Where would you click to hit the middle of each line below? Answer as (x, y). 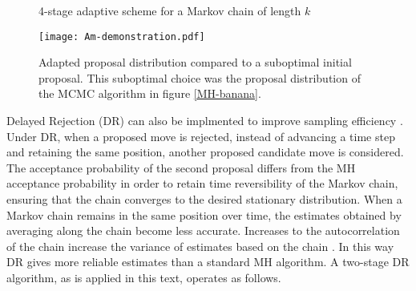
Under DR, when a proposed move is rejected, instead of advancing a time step (201, 136)
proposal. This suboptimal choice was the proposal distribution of (200, 77)
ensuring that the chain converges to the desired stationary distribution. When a (204, 199)
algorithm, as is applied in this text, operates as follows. (144, 277)
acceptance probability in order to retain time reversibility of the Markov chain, (202, 183)
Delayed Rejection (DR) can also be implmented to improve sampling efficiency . (205, 121)
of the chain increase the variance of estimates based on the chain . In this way (200, 246)
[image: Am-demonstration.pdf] (122, 36)
